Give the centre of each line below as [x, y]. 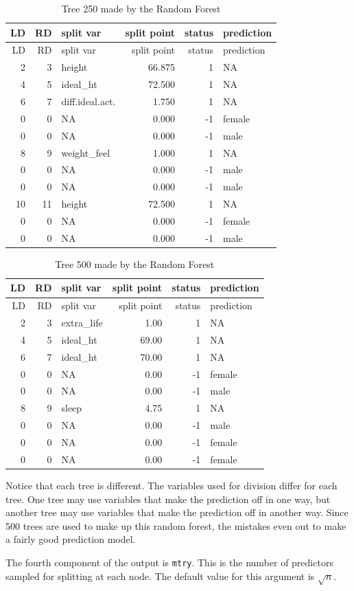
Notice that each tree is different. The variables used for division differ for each [172, 485]
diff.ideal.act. [88, 101]
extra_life [82, 323]
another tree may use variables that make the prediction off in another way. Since [177, 512]
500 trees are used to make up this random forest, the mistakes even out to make [176, 525]
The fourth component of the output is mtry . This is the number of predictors [169, 562]
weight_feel [86, 152]
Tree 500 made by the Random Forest [135, 264]
